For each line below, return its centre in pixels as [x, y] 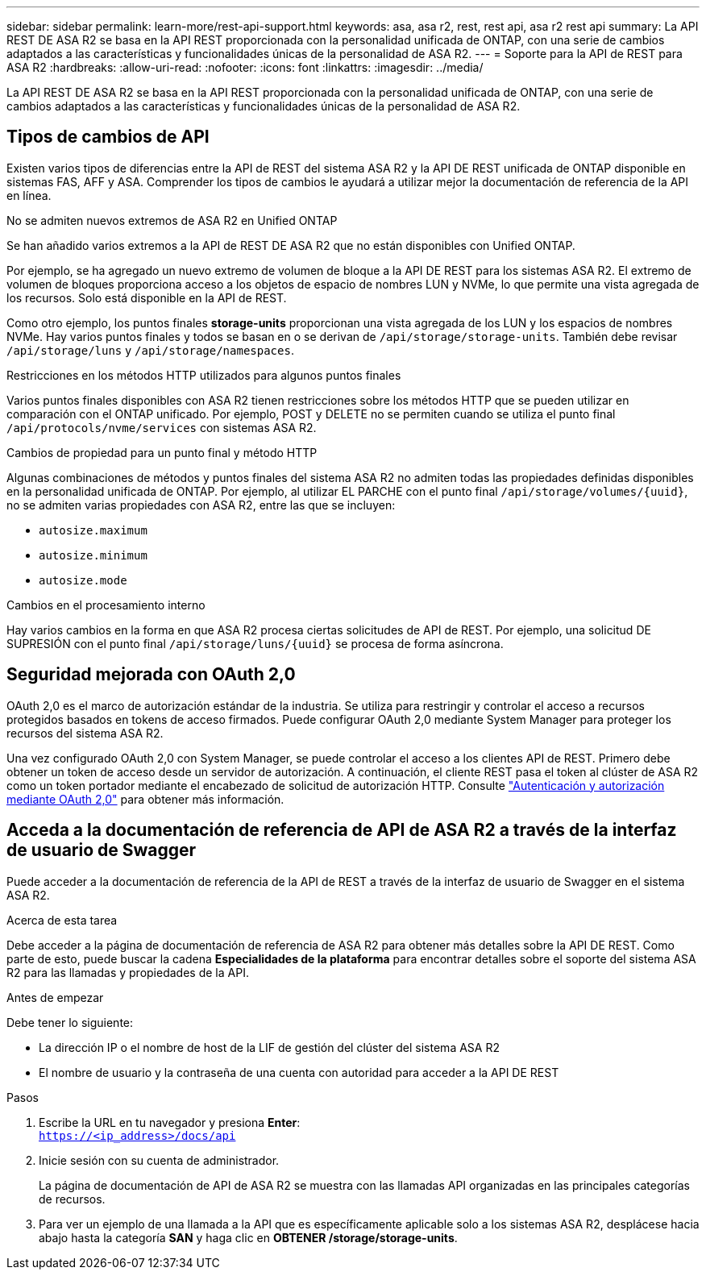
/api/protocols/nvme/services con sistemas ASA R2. [162, 427]
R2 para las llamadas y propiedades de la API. [128, 972]
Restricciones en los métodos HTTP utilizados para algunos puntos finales [204, 375]
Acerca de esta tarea [62, 920]
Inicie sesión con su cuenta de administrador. [159, 1160]
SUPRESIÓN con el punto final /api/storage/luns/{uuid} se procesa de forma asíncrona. [255, 643]
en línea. [29, 195]
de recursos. [72, 1199]
